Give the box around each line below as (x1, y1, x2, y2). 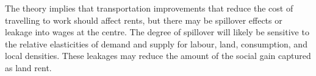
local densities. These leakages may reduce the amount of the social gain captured (5, 49, 311, 62)
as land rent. (5, 61, 52, 74)
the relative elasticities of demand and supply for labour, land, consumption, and (5, 37, 307, 50)
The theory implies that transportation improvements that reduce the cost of (5, 2, 293, 14)
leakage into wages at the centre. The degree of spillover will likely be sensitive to (5, 26, 309, 38)
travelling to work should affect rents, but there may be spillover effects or (5, 13, 282, 26)
